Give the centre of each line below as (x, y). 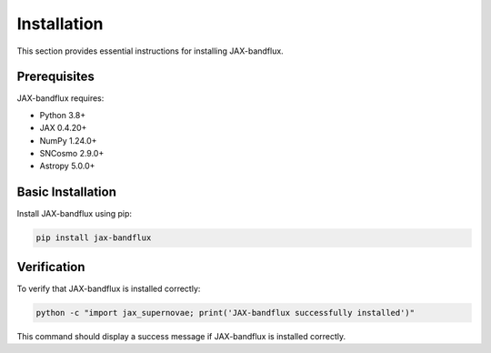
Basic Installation (67, 192)
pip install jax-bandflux (94, 238)
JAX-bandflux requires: (60, 98)
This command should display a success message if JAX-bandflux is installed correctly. (181, 336)
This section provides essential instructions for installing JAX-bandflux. (150, 51)
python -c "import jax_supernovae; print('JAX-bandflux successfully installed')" (225, 313)
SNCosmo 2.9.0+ (72, 154)
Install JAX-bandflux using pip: (74, 214)
